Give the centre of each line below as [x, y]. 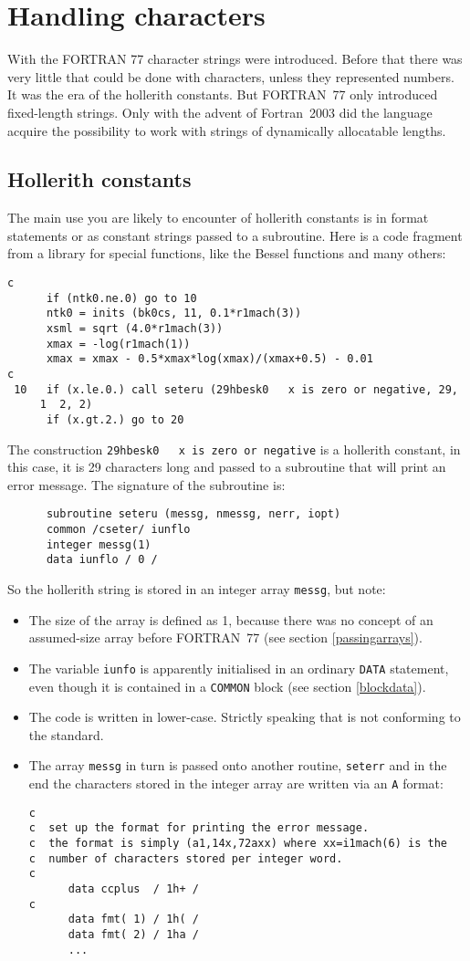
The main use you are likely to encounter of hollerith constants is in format [218, 218]
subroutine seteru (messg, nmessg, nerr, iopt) [193, 514]
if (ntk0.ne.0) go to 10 [121, 298]
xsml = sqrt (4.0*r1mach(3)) [135, 329]
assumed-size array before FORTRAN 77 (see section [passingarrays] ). [225, 637]
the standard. [66, 734]
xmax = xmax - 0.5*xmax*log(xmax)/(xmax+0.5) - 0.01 [209, 359]
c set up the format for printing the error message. [199, 828]
